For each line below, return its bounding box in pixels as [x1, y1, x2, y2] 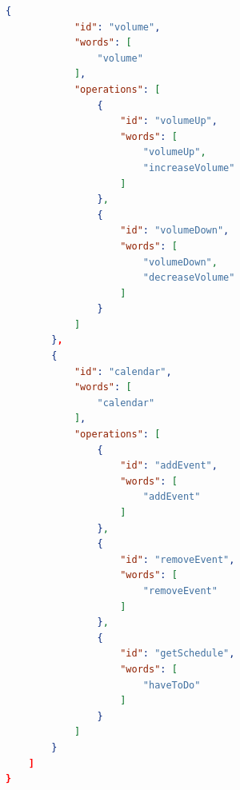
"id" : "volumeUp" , [120, 115, 218, 127]
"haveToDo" [142, 679, 201, 691]
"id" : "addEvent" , [120, 460, 218, 472]
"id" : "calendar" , [74, 365, 172, 377]
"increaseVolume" [142, 162, 235, 174]
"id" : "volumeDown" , [120, 225, 230, 237]
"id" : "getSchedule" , [120, 648, 235, 660]
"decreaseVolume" [142, 272, 235, 284]
